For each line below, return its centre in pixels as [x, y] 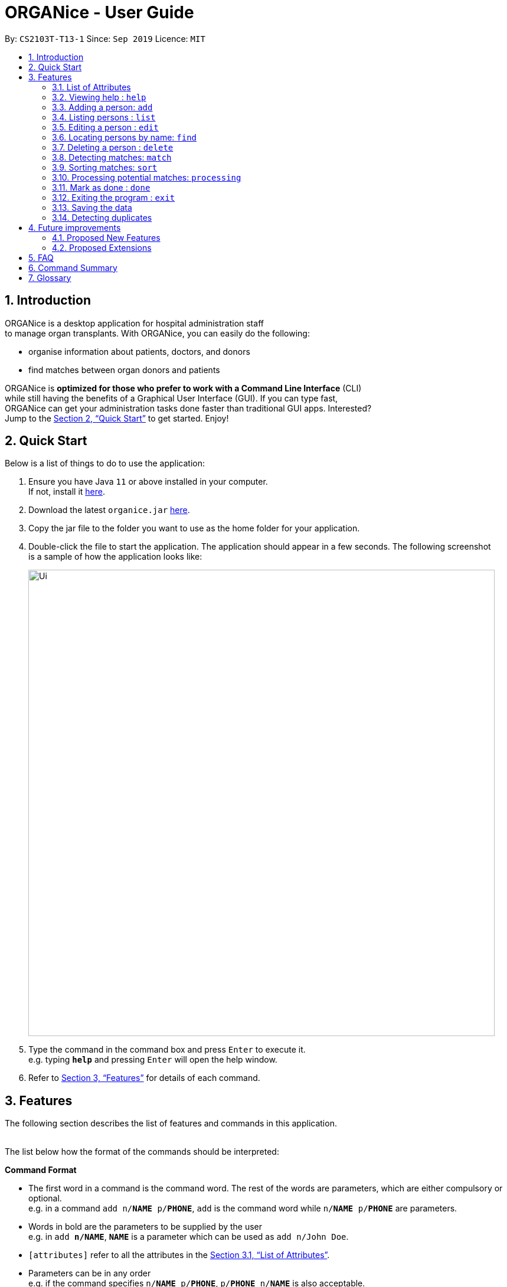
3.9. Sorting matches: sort [105, 167]
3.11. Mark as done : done [101, 187]
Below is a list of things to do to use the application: [105, 463]
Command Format [41, 1170]
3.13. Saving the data [92, 207]
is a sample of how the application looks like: [115, 557]
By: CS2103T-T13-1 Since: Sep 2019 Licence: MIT [105, 38]
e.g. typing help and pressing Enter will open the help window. [153, 1060]
